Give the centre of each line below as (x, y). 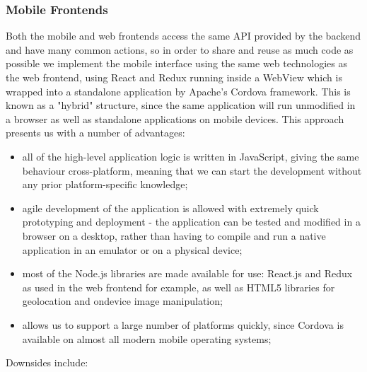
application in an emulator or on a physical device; (132, 249)
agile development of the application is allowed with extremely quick (170, 208)
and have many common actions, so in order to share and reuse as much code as (180, 49)
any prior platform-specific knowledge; (105, 184)
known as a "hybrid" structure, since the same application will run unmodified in (181, 105)
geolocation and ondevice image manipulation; (122, 301)
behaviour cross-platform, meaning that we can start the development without (192, 170)
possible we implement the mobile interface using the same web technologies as (177, 63)
